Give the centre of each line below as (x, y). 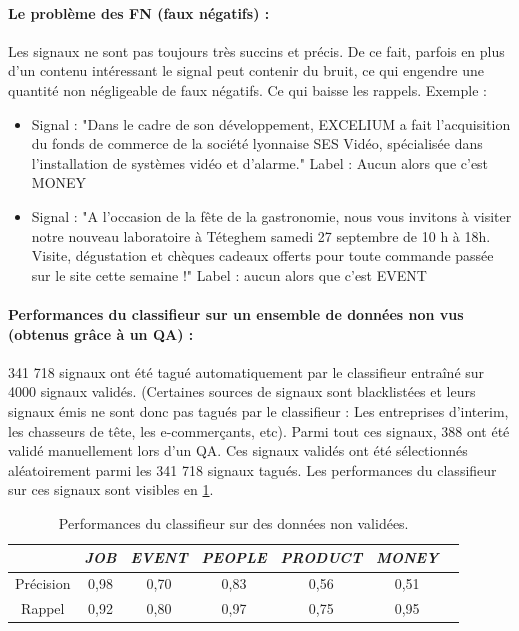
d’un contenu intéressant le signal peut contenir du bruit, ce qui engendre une (246, 70)
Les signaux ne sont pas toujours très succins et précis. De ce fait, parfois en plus (256, 50)
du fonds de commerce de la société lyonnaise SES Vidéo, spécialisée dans (257, 143)
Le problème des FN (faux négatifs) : (139, 12)
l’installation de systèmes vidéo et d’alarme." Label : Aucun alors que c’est (260, 162)
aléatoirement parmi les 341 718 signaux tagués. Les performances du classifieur (252, 469)
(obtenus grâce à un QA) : (101, 333)
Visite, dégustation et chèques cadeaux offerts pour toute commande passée (262, 255)
